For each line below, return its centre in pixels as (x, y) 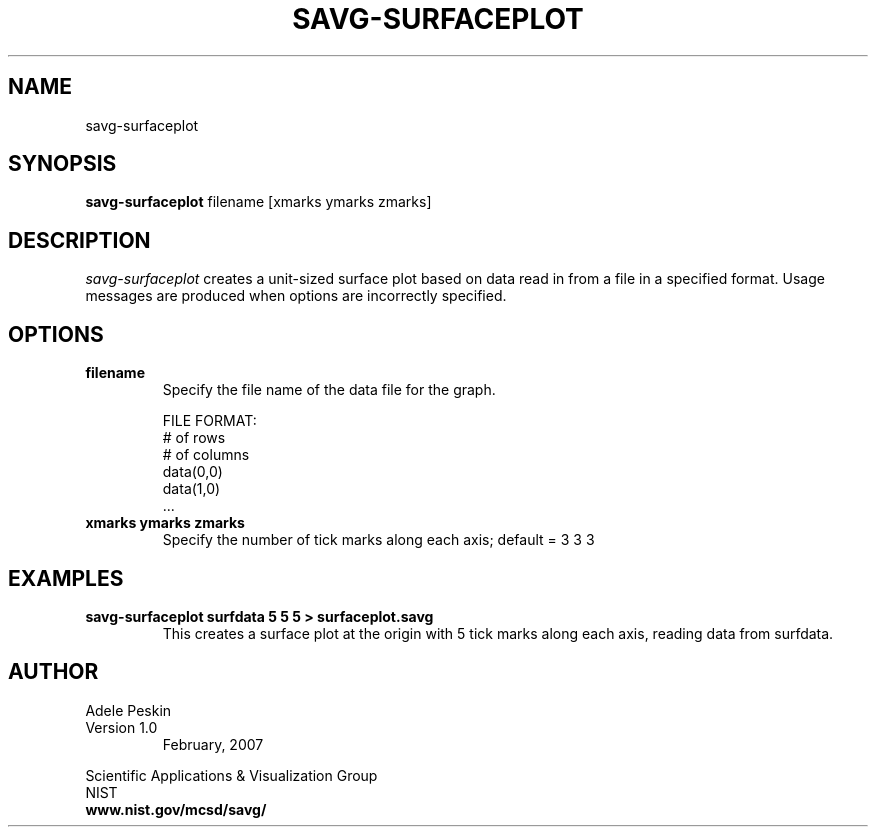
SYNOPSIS (62, 164)
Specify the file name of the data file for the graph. (329, 390)
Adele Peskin (128, 710)
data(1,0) (191, 489)
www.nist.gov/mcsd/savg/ (176, 809)
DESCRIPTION (79, 240)
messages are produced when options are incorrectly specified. (296, 296)
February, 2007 (213, 744)
